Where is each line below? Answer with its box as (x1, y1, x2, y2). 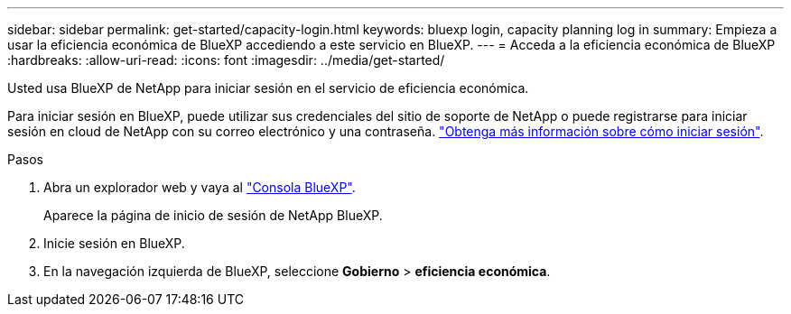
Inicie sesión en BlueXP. (43, 235, 185, 251)
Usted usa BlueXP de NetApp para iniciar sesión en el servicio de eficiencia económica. (7, 80, 529, 96)
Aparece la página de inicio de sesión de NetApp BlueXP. (43, 208, 383, 223)
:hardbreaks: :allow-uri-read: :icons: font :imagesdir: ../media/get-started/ (7, 52, 445, 68)
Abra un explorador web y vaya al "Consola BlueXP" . (43, 180, 356, 195)
